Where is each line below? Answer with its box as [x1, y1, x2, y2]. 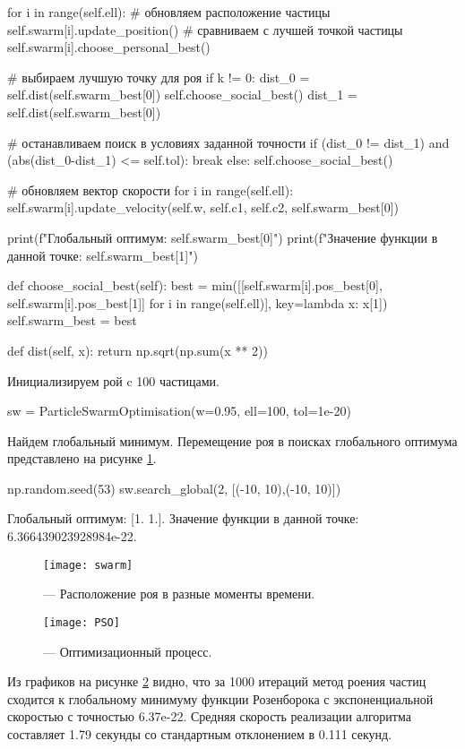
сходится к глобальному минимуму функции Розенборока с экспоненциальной [7, 689, 434, 708]
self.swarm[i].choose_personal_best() [7, 38, 211, 56]
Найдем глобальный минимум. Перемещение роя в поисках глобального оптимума [7, 431, 458, 450]
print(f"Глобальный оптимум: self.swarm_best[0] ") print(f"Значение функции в [7, 228, 438, 246]
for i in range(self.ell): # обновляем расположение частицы [7, 3, 331, 21]
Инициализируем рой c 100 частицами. [7, 371, 220, 390]
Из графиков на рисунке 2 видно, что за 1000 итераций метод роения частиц [7, 672, 426, 691]
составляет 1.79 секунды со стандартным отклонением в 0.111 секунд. [7, 724, 392, 743]
